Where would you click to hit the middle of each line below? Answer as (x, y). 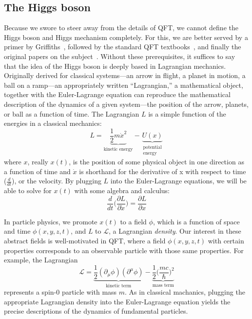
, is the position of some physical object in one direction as (156, 162)
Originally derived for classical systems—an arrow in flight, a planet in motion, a (125, 75)
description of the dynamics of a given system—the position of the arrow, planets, (126, 104)
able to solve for (28, 190)
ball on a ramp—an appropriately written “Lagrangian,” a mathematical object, (124, 85)
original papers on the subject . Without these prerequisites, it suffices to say (120, 56)
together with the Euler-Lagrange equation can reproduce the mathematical (117, 94)
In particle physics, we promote (51, 221)
